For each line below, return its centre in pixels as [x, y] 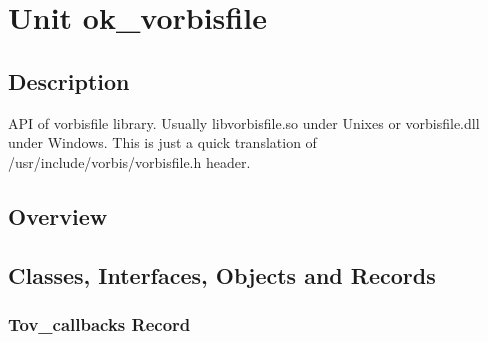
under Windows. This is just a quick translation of [162, 142]
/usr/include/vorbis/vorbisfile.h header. [129, 161]
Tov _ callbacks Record [99, 323]
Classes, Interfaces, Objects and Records [222, 274]
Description [69, 80]
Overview [58, 215]
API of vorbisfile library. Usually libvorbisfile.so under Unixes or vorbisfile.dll [244, 122]
